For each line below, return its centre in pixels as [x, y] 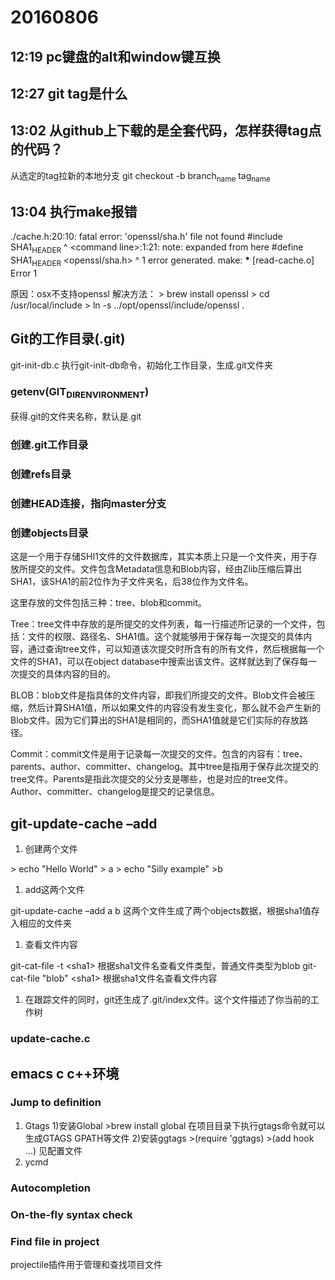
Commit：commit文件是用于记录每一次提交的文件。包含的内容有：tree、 [159, 754]
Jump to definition [56, 1103]
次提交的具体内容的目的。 [63, 674]
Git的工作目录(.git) [68, 339]
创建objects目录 [49, 533]
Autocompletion [50, 1188]
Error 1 [24, 273]
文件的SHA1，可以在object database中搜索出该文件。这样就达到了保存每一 [164, 662]
